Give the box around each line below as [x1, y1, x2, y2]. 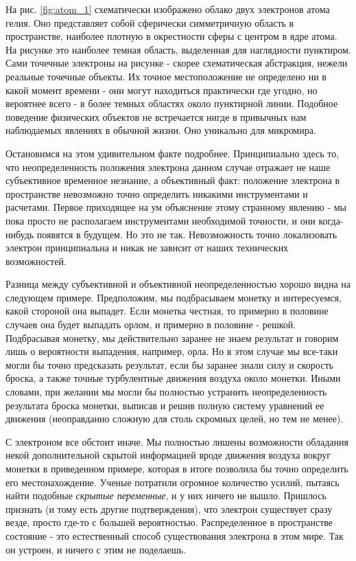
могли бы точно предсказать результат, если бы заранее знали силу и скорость [5, 357, 333, 371]
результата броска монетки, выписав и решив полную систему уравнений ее [5, 398, 324, 412]
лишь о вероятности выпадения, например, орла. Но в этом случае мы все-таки [5, 344, 338, 358]
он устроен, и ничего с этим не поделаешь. [5, 542, 186, 556]
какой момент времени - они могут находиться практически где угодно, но [5, 82, 318, 97]
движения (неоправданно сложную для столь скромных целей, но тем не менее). [5, 411, 344, 426]
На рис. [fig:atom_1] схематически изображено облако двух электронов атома [5, 2, 330, 16]
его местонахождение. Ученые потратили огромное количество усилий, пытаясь [5, 474, 340, 489]
